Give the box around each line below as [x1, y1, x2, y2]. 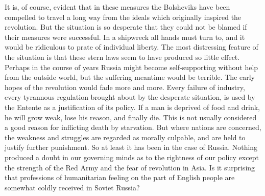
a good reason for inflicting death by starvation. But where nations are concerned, [5, 122, 261, 133]
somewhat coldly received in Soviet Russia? [5, 182, 140, 192]
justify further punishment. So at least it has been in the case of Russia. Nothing [5, 142, 258, 153]
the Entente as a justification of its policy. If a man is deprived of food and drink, [5, 101, 260, 112]
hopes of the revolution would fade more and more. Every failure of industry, [5, 81, 245, 92]
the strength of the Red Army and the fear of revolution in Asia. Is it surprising [5, 162, 255, 172]
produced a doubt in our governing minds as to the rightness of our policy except [5, 151, 259, 162]
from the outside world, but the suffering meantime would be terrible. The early [5, 72, 255, 82]
